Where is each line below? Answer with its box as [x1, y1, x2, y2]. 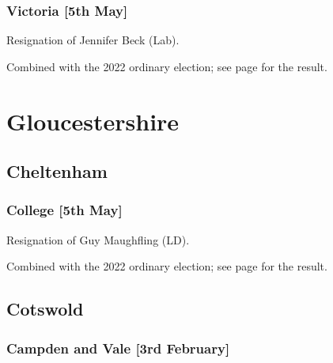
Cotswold [6, 297, 84, 321]
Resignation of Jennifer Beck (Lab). [6, 32, 180, 48]
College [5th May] [6, 200, 123, 220]
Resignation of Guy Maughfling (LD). [6, 231, 190, 248]
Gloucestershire [6, 104, 180, 137]
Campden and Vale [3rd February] [6, 338, 230, 357]
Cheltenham [6, 159, 108, 183]
